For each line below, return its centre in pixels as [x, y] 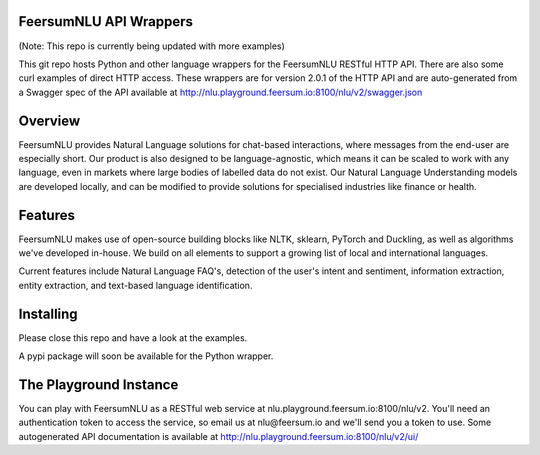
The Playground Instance [98, 384]
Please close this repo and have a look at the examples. [133, 337]
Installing [48, 313]
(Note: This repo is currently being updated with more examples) [151, 46]
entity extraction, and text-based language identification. [135, 285]
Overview [49, 120]
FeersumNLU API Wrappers [106, 21]
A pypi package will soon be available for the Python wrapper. [146, 356]
